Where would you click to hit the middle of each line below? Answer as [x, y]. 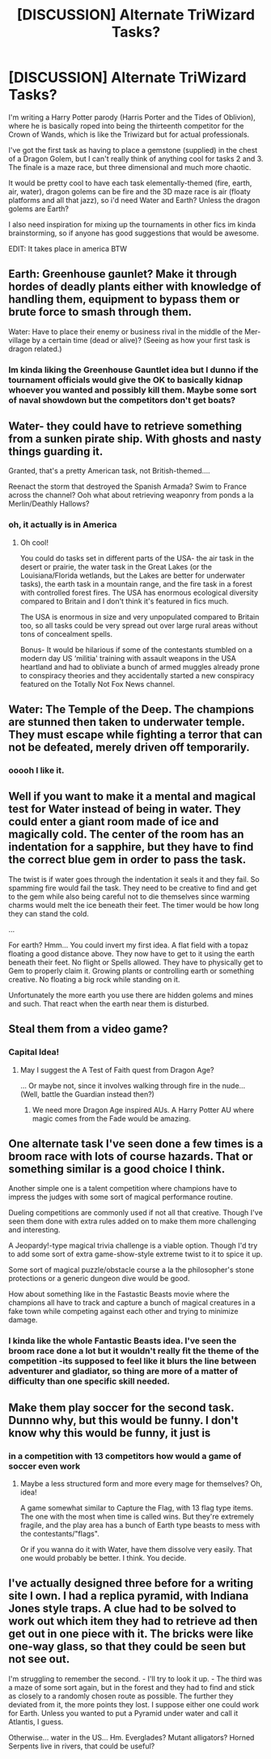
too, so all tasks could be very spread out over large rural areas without [139, 625]
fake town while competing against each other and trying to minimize [123, 1312]
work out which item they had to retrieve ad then [133, 1621]
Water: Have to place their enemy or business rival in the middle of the [125, 331]
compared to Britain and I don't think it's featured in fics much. [124, 601]
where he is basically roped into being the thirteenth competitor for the [126, 125]
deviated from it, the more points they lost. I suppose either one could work [134, 1704]
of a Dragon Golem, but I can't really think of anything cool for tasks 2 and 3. [136, 159]
